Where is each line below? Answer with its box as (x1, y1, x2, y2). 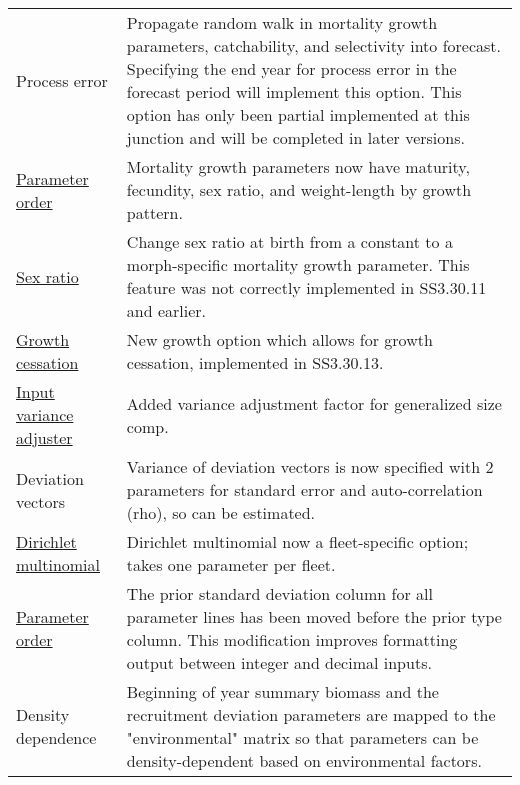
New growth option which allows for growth (126, 328, 433, 351)
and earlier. (126, 299, 207, 322)
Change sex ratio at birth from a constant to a (126, 230, 453, 253)
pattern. (126, 201, 183, 224)
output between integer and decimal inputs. (126, 651, 432, 674)
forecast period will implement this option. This (126, 80, 462, 103)
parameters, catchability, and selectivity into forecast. (126, 34, 502, 57)
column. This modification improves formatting (126, 628, 458, 651)
